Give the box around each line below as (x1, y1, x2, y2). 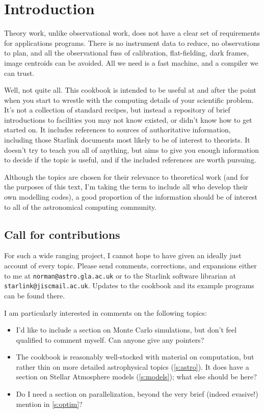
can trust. (4, 67, 35, 78)
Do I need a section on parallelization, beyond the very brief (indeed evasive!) (16, 389, 258, 399)
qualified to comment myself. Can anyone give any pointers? (16, 334, 204, 345)
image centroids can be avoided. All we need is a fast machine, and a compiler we (4, 57, 258, 68)
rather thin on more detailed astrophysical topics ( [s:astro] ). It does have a (16, 361, 249, 372)
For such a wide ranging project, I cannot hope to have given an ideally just (4, 250, 242, 261)
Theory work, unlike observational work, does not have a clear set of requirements (4, 27, 260, 38)
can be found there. (4, 290, 65, 300)
